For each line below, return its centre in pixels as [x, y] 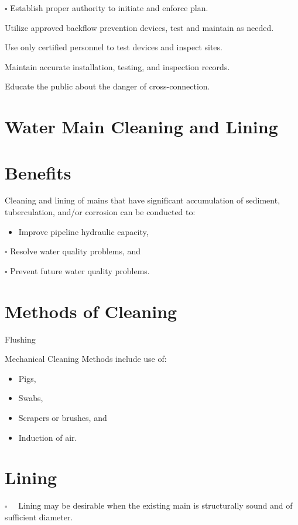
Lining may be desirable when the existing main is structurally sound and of [155, 505]
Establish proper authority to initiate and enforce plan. [109, 8]
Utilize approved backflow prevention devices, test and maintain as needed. [139, 27]
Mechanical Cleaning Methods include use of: [86, 359]
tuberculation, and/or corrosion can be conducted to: [100, 212]
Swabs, [31, 398]
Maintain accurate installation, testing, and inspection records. [117, 66]
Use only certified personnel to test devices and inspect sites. [114, 47]
